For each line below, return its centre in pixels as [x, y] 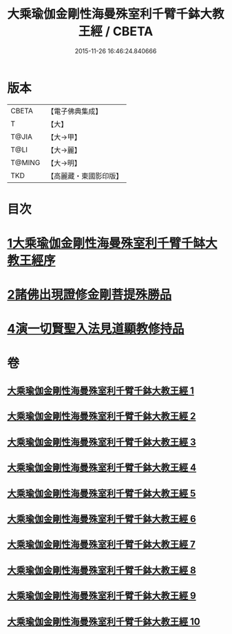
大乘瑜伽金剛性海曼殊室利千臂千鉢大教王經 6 [102, 519]
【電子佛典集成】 [75, 111]
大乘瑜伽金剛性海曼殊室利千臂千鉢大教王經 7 [102, 545]
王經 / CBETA [116, 31]
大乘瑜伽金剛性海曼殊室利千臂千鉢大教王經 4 [102, 468]
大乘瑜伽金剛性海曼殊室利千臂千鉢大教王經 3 [102, 442]
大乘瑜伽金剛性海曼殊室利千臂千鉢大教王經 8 [102, 570]
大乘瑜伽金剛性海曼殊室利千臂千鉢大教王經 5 [102, 493]
